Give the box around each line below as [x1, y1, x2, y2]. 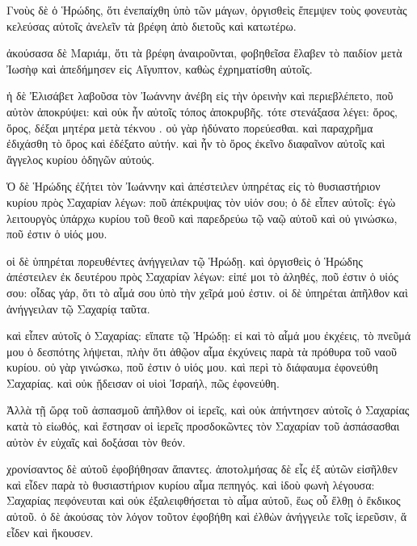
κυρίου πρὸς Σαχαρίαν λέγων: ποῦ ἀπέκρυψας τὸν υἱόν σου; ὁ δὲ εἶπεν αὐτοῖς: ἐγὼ [6, 193, 396, 210]
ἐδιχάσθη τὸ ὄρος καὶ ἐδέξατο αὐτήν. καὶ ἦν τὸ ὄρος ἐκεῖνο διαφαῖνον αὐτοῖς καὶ [6, 135, 385, 152]
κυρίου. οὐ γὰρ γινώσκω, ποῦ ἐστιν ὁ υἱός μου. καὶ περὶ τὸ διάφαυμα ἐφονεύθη [6, 359, 378, 376]
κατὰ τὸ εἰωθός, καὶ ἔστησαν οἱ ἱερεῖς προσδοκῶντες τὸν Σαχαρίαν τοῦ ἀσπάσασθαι [6, 418, 400, 435]
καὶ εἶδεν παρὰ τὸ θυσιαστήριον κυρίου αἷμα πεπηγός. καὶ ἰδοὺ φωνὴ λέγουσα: [6, 476, 375, 493]
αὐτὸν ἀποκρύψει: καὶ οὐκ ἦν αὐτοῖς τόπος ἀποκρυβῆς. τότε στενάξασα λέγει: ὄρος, [6, 103, 398, 120]
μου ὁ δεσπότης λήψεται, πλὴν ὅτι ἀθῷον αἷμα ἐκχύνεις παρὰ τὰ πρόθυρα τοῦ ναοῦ [6, 342, 397, 359]
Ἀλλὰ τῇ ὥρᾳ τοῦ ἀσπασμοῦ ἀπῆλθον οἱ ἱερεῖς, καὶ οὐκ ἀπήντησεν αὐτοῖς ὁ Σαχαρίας [6, 401, 410, 418]
